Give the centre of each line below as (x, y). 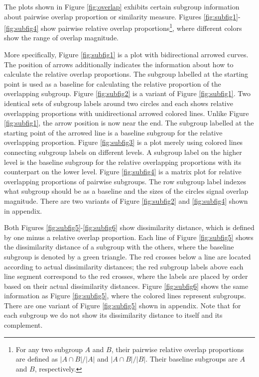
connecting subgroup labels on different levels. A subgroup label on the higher (123, 152)
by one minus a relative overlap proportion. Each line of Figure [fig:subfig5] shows (129, 237)
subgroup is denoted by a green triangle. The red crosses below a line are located (128, 256)
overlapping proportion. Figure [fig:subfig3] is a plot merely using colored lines (124, 142)
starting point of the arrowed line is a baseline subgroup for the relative (113, 132)
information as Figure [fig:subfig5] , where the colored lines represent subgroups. (125, 296)
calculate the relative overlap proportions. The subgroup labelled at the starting (126, 74)
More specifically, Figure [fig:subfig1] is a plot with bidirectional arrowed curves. (126, 55)
